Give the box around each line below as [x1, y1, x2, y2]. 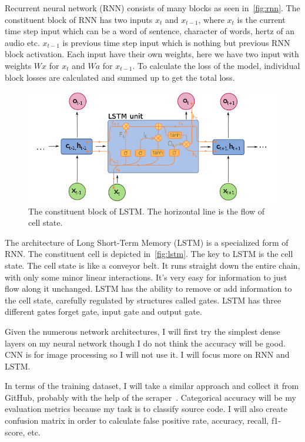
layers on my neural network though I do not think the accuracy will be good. [5, 337, 286, 349]
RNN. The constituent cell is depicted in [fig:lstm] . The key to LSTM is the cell [5, 248, 293, 260]
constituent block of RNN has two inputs [5, 13, 153, 25]
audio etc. [5, 36, 40, 48]
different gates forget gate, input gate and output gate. [5, 305, 202, 318]
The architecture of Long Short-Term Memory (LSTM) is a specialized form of [5, 236, 289, 248]
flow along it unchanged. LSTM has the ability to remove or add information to [5, 282, 292, 295]
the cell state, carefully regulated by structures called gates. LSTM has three [5, 293, 281, 306]
